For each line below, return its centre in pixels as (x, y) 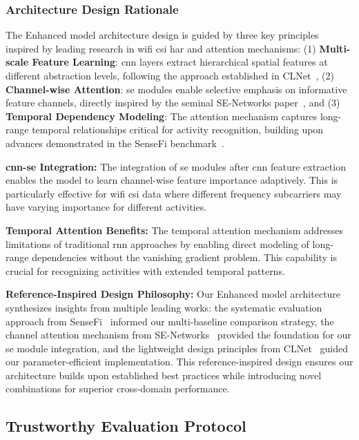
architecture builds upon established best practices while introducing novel (164, 375)
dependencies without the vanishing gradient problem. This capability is (184, 257)
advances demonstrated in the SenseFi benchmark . (115, 143)
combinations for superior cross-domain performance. (118, 389)
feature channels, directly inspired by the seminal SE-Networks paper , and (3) (173, 103)
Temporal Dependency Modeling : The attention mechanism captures (162, 116)
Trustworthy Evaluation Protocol (126, 426)
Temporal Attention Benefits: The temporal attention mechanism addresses (175, 230)
